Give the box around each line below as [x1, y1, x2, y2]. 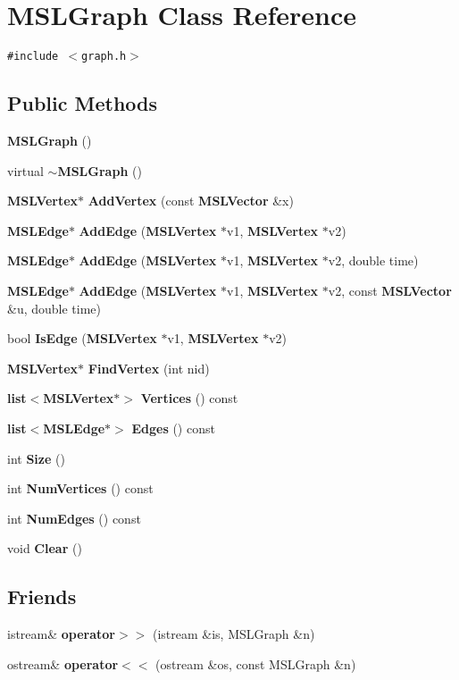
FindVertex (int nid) [88, 358, 210, 377]
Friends [7, 583, 77, 610]
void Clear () [7, 539, 82, 558]
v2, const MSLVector [328, 281, 452, 299]
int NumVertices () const [7, 479, 154, 498]
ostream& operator [7, 654, 119, 673]
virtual [7, 161, 44, 180]
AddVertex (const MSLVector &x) [88, 191, 294, 210]
